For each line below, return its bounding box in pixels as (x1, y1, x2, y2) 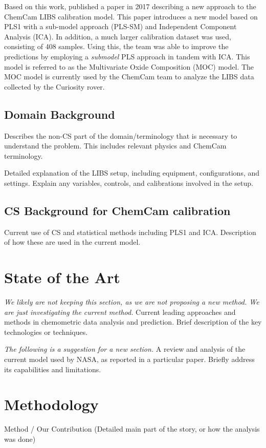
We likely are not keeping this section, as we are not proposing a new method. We (4, 296, 259, 307)
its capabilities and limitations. (4, 364, 101, 374)
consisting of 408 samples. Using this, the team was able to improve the (4, 41, 229, 52)
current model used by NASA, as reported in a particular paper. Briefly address (4, 354, 255, 364)
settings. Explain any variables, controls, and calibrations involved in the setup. (4, 177, 253, 188)
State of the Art (4, 267, 120, 288)
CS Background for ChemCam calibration (4, 202, 231, 218)
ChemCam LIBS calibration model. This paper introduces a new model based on (4, 11, 258, 22)
